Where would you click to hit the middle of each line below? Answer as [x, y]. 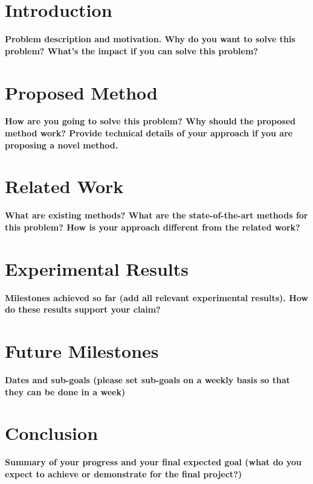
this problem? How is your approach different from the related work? [153, 227]
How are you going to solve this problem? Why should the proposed [150, 121]
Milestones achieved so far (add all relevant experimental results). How [156, 297]
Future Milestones [82, 351]
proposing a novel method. [62, 145]
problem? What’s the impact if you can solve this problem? [131, 50]
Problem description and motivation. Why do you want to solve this [150, 39]
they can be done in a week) [65, 391]
